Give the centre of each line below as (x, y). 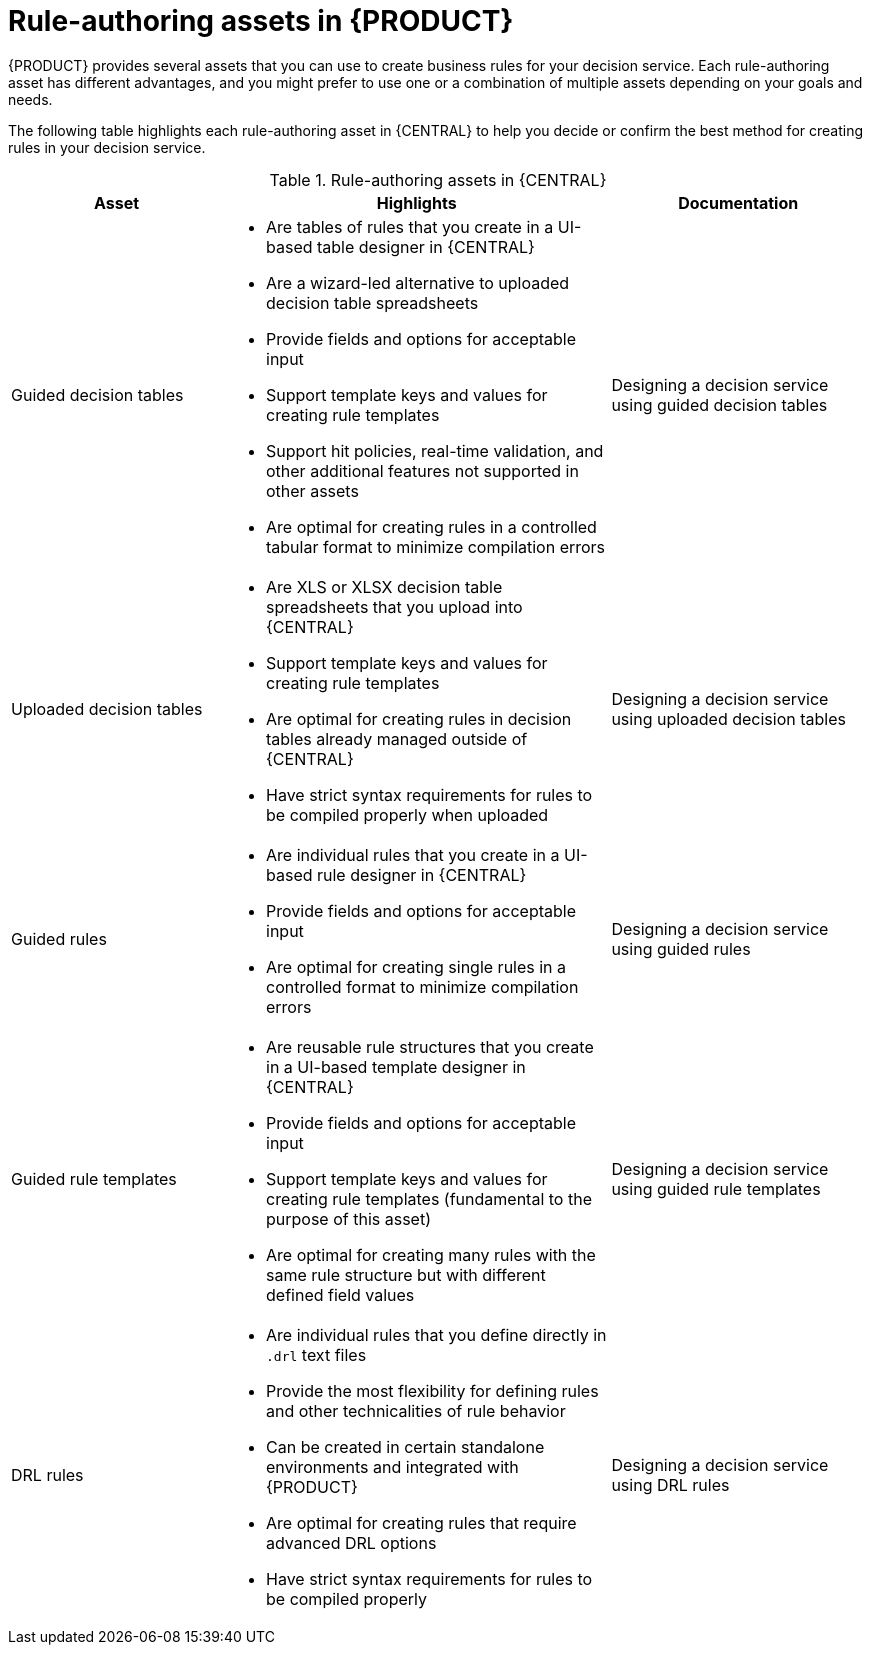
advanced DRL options (351, 1542)
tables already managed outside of (397, 738)
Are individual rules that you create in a (413, 854)
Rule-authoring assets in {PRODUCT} (261, 21)
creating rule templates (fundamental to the (429, 1198)
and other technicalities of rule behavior (416, 1410)
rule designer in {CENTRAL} (422, 874)
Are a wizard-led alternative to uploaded (418, 282)
